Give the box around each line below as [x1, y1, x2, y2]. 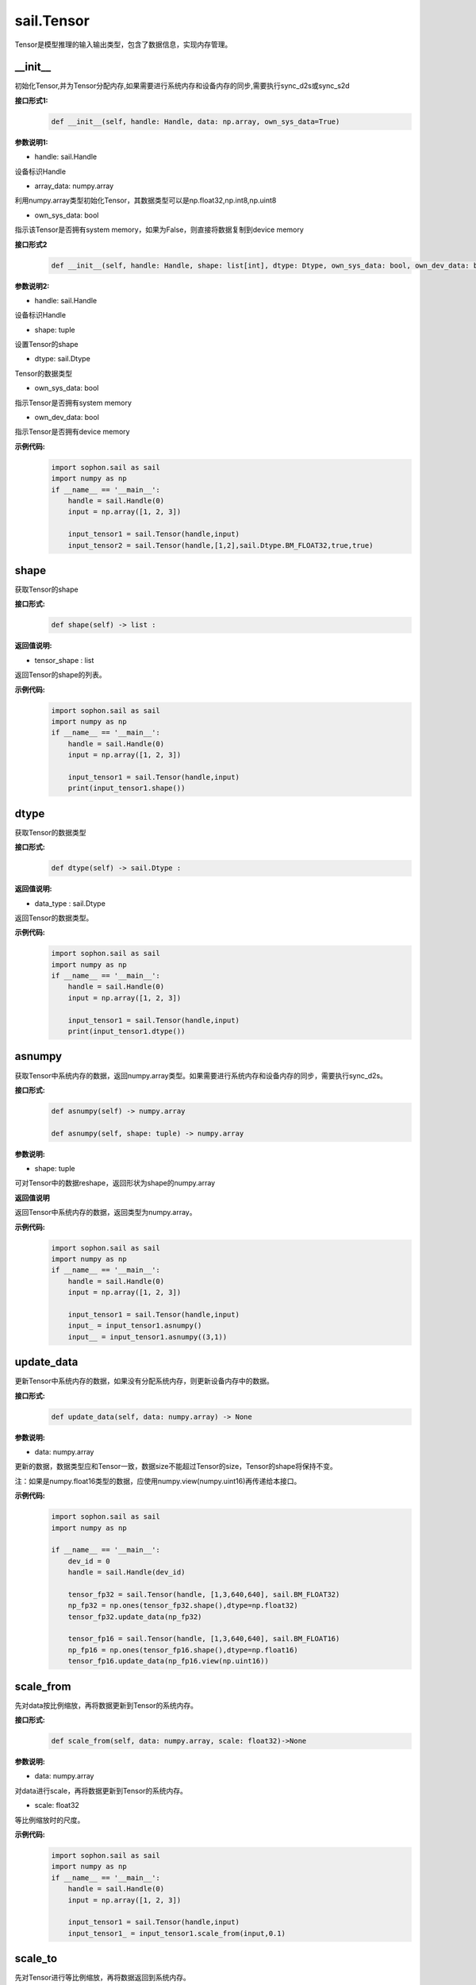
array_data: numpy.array [34, 181, 114, 191]
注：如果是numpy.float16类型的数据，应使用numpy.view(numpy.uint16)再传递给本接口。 [14, 1476, 301, 1486]
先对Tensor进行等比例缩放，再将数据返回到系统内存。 [14, 1973, 190, 1983]
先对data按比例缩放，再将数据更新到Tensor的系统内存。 [14, 1700, 198, 1710]
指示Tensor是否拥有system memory [14, 398, 132, 407]
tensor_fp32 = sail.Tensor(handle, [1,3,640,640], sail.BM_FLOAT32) [67, 1590, 340, 1599]
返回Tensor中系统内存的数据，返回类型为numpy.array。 [14, 1208, 197, 1217]
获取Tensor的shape [14, 584, 79, 595]
